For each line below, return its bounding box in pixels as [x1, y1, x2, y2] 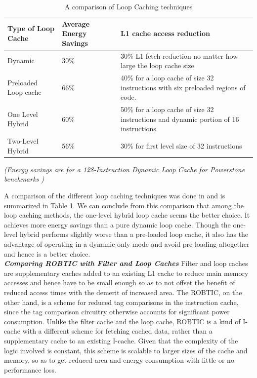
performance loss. [4, 364, 57, 375]
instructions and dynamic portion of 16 [121, 113, 239, 124]
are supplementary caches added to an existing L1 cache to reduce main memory [4, 267, 249, 278]
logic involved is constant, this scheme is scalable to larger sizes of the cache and [4, 345, 248, 355]
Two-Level [7, 136, 39, 146]
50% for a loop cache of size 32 [121, 104, 214, 114]
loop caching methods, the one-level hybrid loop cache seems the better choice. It [4, 210, 250, 220]
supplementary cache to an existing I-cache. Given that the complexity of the [4, 335, 238, 345]
